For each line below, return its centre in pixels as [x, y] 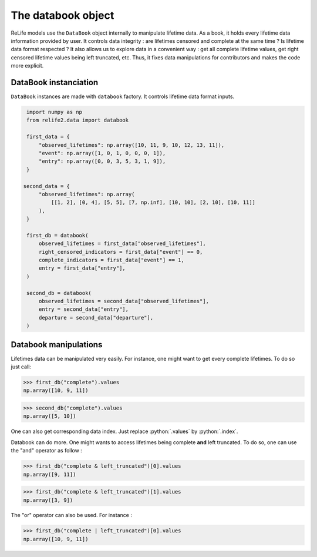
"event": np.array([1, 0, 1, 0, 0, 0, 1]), [102, 153]
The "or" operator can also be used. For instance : [71, 515]
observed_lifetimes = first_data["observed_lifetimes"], [122, 244]
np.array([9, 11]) [50, 474]
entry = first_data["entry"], [82, 268]
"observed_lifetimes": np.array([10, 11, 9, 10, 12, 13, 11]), [131, 145]
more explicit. [27, 66]
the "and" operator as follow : [46, 451]
